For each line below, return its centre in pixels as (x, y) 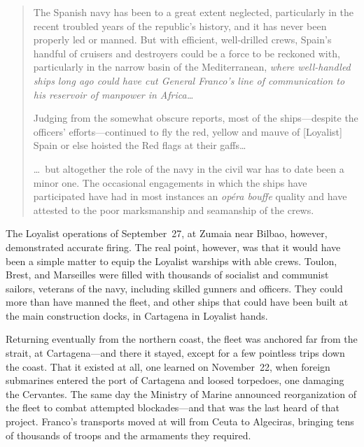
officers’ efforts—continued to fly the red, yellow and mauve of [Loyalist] (188, 131)
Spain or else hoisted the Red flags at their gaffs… (140, 145)
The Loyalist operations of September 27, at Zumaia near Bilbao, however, (167, 233)
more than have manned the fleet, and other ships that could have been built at (177, 302)
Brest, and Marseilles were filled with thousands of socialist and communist (167, 275)
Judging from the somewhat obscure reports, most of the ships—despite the (196, 118)
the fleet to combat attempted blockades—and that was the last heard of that (173, 407)
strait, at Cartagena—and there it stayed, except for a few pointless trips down (175, 353)
